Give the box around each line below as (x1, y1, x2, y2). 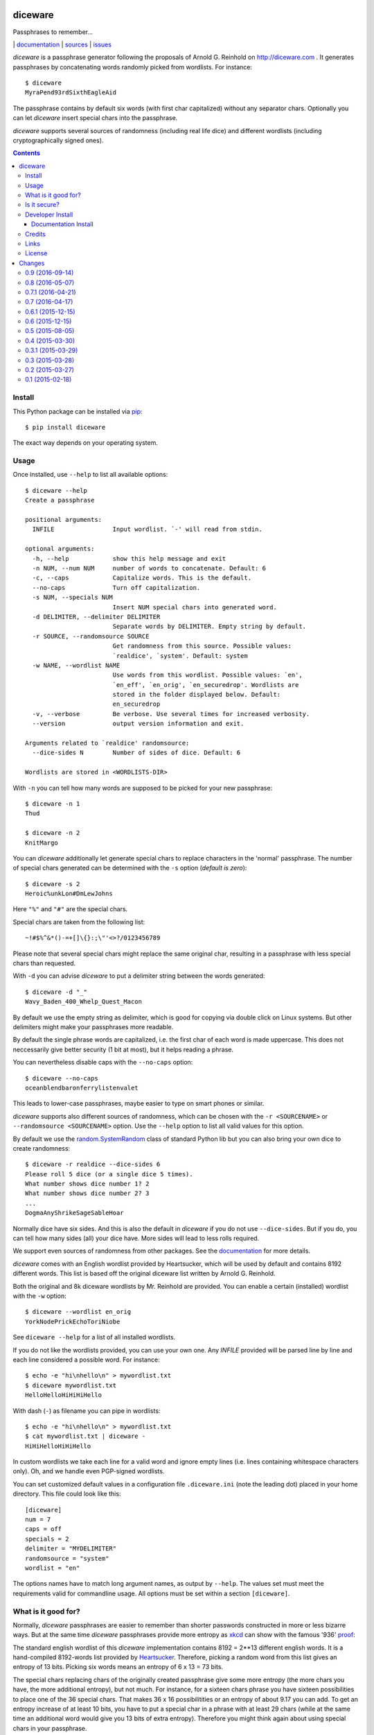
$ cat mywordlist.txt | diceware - (25, 1432, 146, 1440)
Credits (25, 230, 46, 238)
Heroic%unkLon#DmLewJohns (25, 890, 114, 898)
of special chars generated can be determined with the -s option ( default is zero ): (12, 864, 247, 872)
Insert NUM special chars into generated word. (112, 603, 277, 611)
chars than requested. (12, 959, 76, 967)
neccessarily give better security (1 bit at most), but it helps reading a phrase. (12, 1045, 234, 1053)
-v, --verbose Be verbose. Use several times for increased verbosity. (32, 710, 310, 718)
